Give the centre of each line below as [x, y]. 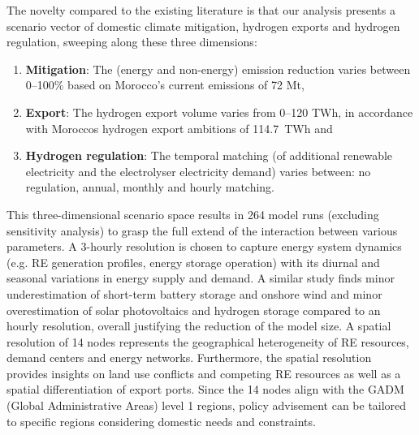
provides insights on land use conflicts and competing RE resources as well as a [204, 373]
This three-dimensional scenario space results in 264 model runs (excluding [193, 214]
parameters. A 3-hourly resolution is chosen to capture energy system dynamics [204, 246]
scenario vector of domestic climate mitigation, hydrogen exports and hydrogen [203, 26]
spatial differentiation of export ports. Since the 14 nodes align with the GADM [205, 389]
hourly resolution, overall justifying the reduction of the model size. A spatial [199, 326]
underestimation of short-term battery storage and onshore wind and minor [194, 293]
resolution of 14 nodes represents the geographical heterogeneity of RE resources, [208, 341]
